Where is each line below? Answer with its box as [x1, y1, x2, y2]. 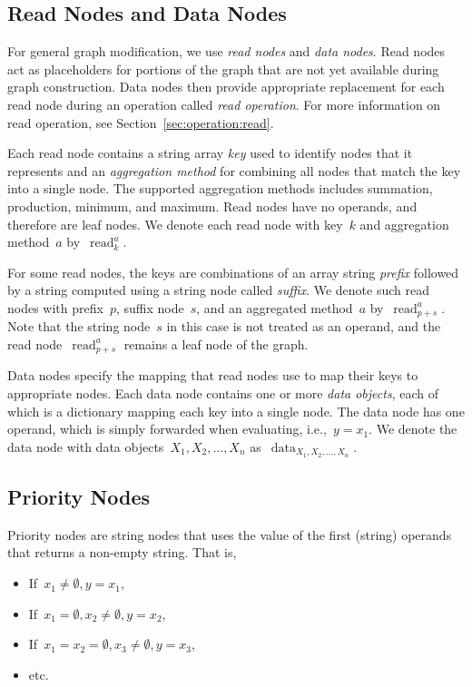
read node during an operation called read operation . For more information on [7, 94, 441, 113]
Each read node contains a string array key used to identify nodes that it [7, 143, 413, 162]
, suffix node [115, 298, 184, 317]
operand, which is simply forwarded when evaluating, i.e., [7, 419, 327, 438]
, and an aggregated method [196, 298, 353, 317]
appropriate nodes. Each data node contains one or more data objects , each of [7, 384, 438, 403]
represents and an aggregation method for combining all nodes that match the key [7, 161, 461, 180]
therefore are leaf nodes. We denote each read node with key [7, 214, 343, 233]
